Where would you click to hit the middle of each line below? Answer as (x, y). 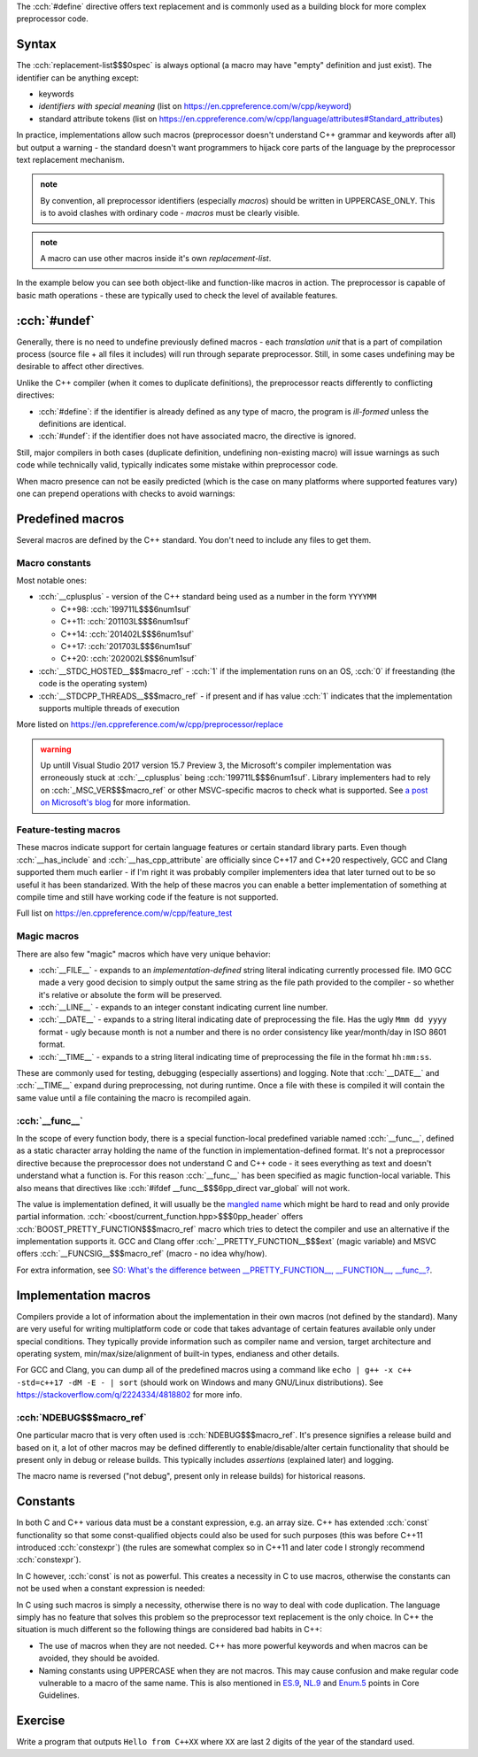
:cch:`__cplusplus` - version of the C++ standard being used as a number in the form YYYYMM (208, 597)
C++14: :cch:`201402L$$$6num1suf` (127, 634)
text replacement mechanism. (71, 160)
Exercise (41, 1721)
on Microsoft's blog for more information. (115, 802)
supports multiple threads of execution (109, 708)
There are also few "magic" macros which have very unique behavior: (143, 954)
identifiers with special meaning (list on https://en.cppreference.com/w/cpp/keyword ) (195, 106)
